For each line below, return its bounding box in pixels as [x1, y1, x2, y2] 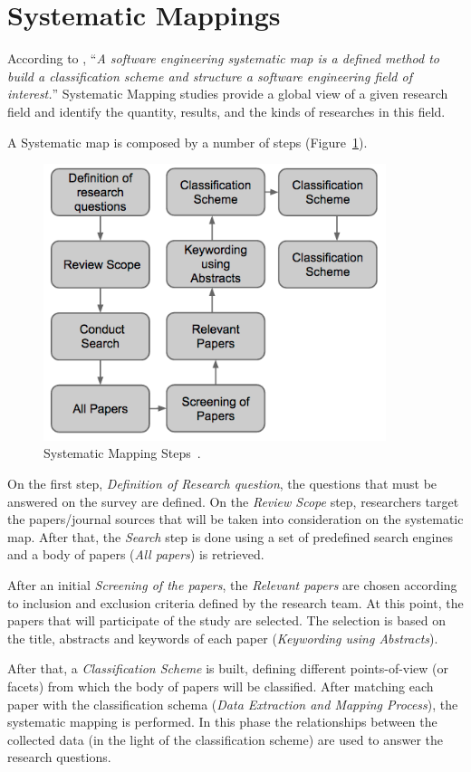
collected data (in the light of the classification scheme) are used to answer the [7, 729, 444, 748]
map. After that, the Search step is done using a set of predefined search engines [7, 527, 453, 546]
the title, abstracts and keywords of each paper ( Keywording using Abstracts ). [7, 628, 438, 647]
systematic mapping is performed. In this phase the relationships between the [7, 712, 437, 731]
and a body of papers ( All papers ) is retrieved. [7, 545, 264, 564]
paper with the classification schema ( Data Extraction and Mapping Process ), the [7, 694, 458, 713]
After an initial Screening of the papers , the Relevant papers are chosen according [7, 576, 457, 595]
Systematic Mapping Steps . [43, 443, 201, 462]
